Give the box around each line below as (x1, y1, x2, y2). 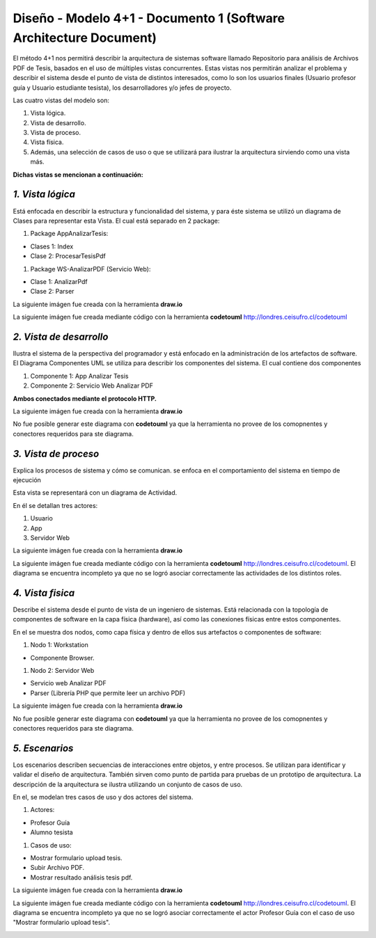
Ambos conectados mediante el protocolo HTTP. (13, 394, 157, 403)
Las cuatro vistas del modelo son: (13, 96, 109, 104)
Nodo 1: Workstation (30, 641, 88, 649)
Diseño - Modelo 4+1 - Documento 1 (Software (13, 10, 285, 26)
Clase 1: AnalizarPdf (30, 277, 88, 285)
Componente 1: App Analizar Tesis (30, 372, 129, 380)
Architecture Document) (13, 30, 157, 45)
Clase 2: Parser (30, 287, 75, 296)
